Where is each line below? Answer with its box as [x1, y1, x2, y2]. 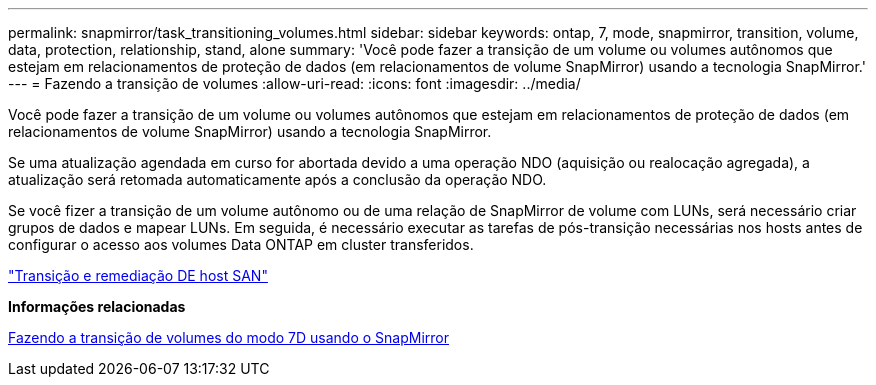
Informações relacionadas [8, 298, 186, 315]
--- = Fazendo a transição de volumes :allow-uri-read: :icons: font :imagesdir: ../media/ [8, 75, 581, 92]
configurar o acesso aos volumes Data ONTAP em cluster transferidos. [8, 236, 474, 253]
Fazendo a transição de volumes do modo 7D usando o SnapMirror [8, 329, 450, 346]
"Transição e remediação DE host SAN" [8, 267, 268, 284]
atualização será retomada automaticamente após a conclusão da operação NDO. [8, 171, 547, 188]
